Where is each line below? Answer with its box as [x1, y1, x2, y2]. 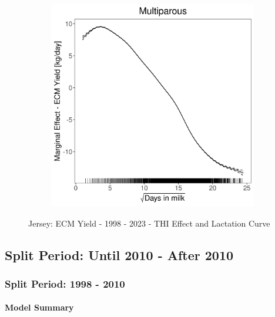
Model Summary [5, 301, 74, 313]
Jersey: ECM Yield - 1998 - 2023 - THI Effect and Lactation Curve [28, 217, 270, 229]
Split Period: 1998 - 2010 [5, 276, 125, 291]
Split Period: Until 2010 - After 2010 [5, 245, 234, 264]
